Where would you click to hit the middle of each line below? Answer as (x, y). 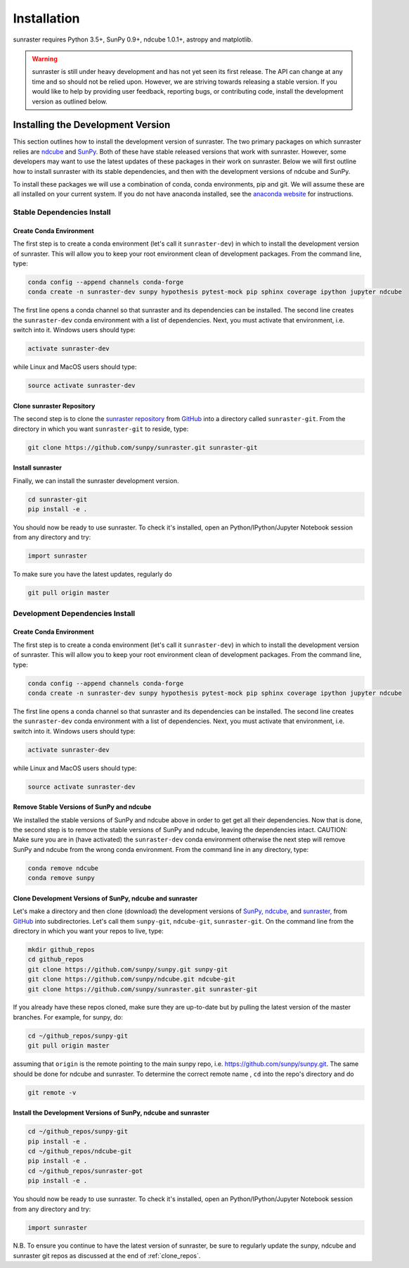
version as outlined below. (70, 101)
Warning (45, 58)
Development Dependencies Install (74, 613)
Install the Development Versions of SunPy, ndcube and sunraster (111, 1113)
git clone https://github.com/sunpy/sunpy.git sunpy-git (128, 969)
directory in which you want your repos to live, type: (89, 931)
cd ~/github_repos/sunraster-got (85, 1171)
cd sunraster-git (58, 499)
